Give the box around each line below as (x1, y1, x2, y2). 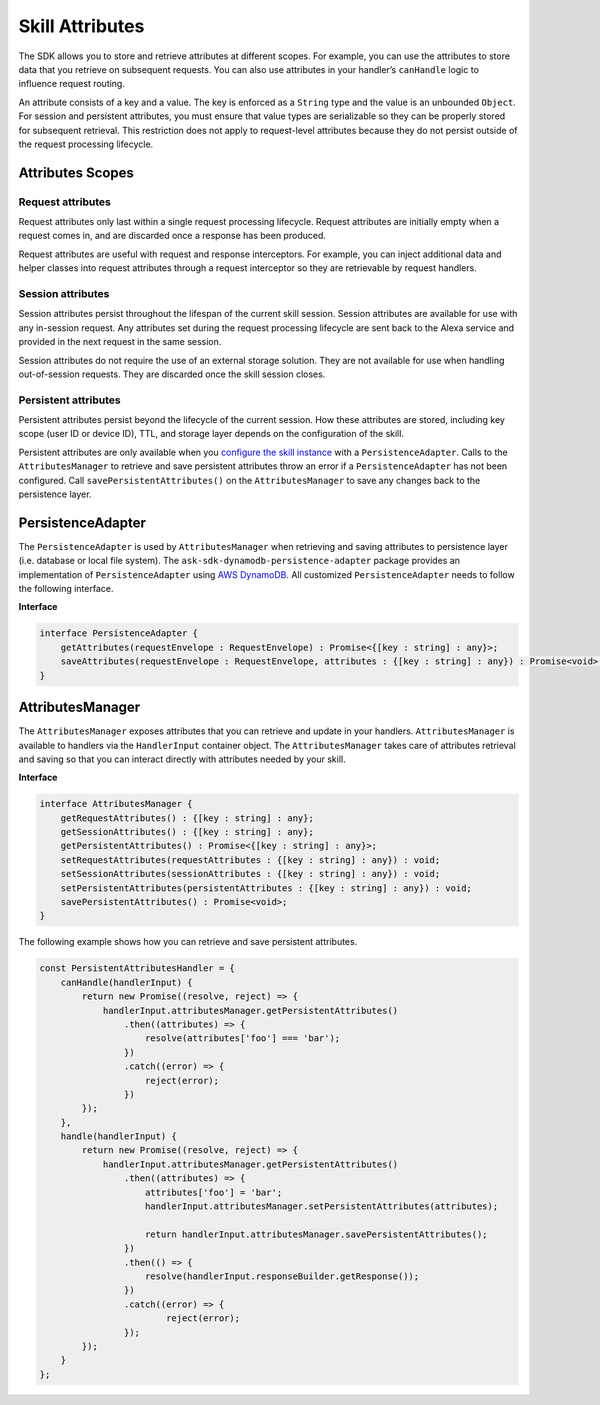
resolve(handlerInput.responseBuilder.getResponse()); (145, 1270, 420, 1282)
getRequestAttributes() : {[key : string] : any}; (60, 812, 314, 824)
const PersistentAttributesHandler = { (39, 963, 235, 974)
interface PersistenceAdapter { (39, 628, 199, 639)
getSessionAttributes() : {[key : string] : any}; (60, 826, 314, 838)
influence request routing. (18, 78, 125, 90)
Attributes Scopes (18, 164, 135, 181)
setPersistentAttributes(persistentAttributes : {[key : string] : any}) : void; (60, 882, 472, 894)
